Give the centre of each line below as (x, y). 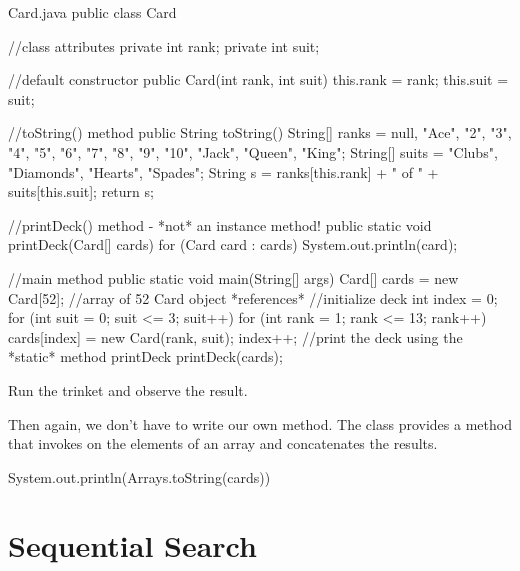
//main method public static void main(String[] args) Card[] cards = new (233, 277)
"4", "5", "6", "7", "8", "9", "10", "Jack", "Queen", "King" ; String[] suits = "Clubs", (253, 151)
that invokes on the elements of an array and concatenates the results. (223, 443)
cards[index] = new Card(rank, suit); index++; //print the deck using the (235, 336)
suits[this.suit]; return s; (81, 191)
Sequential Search (132, 545)
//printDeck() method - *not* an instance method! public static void (220, 224)
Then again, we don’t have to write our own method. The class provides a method (260, 423)
